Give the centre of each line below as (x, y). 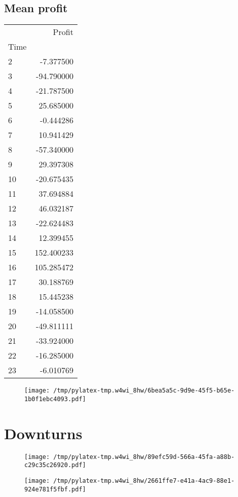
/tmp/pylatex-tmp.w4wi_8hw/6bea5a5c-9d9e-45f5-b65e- (144, 391)
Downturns (43, 433)
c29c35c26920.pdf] (55, 465)
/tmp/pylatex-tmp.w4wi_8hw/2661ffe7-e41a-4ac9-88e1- (144, 481)
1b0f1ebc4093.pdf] (55, 399)
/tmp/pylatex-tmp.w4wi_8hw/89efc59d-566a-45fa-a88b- (144, 457)
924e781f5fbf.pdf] (55, 489)
